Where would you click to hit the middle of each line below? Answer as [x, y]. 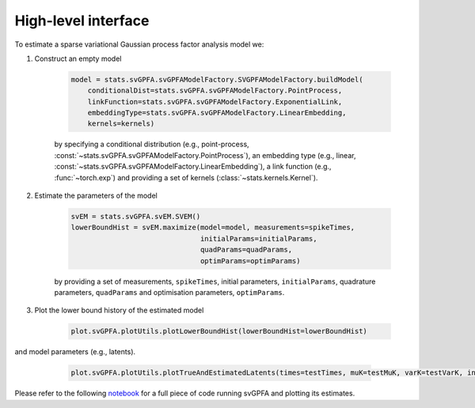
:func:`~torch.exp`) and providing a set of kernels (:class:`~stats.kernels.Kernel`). [186, 177]
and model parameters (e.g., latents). [75, 352]
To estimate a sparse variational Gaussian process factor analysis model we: [139, 44]
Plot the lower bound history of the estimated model [119, 310]
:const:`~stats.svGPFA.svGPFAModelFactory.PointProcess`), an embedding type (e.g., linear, [205, 155]
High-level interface [82, 21]
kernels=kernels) [121, 124]
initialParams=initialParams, [258, 238]
